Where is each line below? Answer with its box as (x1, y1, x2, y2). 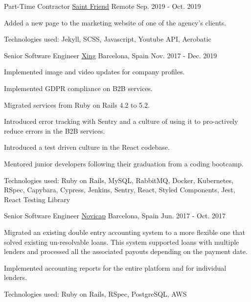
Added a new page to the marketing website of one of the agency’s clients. (4, 17, 227, 27)
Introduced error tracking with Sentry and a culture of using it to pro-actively (4, 116, 238, 126)
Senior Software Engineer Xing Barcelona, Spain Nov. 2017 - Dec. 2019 (4, 50, 217, 60)
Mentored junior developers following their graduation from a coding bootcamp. (4, 158, 244, 168)
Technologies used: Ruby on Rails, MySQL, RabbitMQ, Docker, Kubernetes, (4, 175, 233, 185)
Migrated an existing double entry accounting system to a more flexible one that (4, 227, 246, 237)
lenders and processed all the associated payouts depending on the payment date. (4, 246, 248, 256)
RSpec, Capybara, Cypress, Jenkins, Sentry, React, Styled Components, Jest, (4, 185, 235, 195)
